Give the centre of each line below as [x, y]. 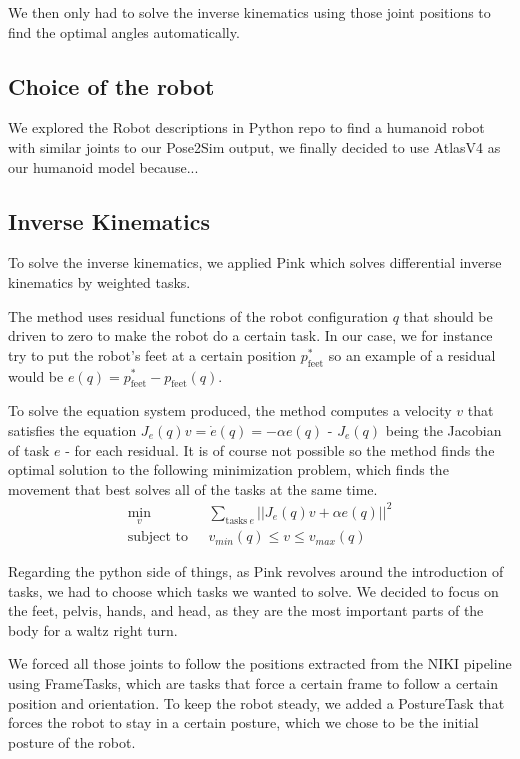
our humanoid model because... [103, 166]
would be [36, 375]
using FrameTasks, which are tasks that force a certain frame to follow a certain [253, 683]
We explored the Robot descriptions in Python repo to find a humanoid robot [246, 127]
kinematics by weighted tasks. [99, 281]
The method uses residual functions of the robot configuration [198, 315]
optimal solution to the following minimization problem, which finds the [228, 469]
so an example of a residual [412, 354]
